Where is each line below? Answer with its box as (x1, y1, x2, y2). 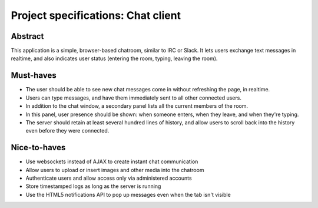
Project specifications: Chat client (11, 9, 181, 22)
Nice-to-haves (11, 143, 66, 153)
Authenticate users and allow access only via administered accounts (25, 174, 192, 181)
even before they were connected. (25, 127, 110, 134)
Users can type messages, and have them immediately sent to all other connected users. (25, 94, 241, 101)
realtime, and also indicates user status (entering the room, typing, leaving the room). (11, 55, 218, 62)
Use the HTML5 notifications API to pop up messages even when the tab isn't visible (25, 191, 231, 198)
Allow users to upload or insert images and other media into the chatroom (25, 166, 204, 173)
